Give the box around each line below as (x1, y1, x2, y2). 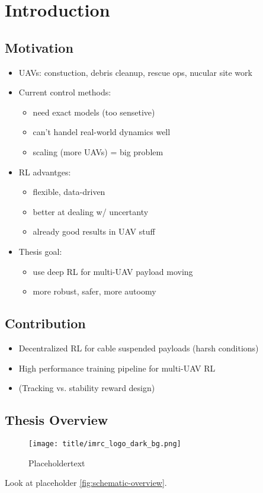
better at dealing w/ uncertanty (33, 205, 149, 217)
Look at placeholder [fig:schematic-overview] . (5, 476, 167, 489)
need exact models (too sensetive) (33, 105, 155, 118)
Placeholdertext (28, 456, 85, 469)
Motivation (5, 38, 73, 56)
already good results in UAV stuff (33, 225, 155, 238)
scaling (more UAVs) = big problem (33, 145, 163, 158)
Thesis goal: (18, 245, 62, 257)
